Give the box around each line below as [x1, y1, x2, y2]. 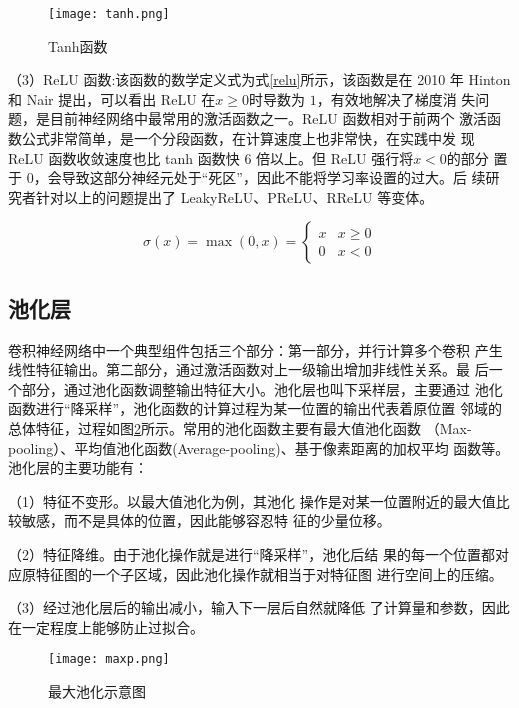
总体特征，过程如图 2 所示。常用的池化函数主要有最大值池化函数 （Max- [8, 417, 472, 438]
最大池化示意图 [48, 680, 146, 701]
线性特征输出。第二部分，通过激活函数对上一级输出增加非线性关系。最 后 [8, 359, 489, 380]
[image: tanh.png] [48, 7, 170, 21]
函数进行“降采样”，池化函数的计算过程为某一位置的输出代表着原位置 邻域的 [8, 398, 502, 419]
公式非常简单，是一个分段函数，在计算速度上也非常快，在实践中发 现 [21, 128, 475, 149]
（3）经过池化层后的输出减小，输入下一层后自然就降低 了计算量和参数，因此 [8, 597, 510, 618]
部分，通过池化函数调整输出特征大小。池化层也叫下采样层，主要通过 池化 [21, 378, 503, 399]
